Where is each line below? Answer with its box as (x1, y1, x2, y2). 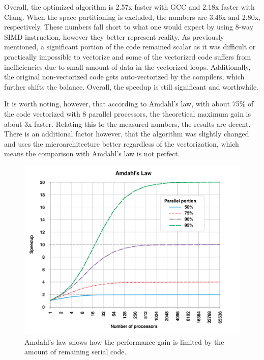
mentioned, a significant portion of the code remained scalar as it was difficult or (4, 41, 256, 52)
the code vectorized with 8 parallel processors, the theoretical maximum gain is (4, 108, 251, 119)
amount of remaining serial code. (24, 346, 127, 357)
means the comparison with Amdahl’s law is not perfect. (4, 148, 180, 159)
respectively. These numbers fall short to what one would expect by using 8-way (4, 21, 254, 32)
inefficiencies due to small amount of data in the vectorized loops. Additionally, (4, 61, 251, 72)
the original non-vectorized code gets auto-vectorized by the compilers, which (4, 71, 245, 82)
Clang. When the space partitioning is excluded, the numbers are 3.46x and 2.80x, (4, 11, 260, 22)
